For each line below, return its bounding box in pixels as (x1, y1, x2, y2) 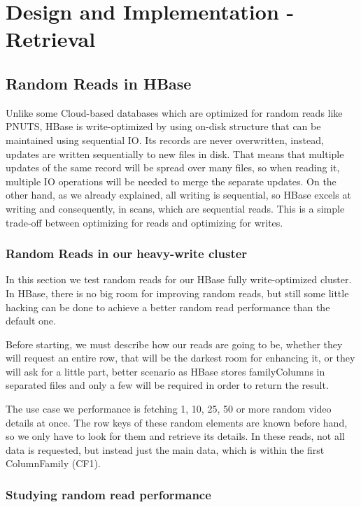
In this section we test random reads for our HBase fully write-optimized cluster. (6, 272, 352, 287)
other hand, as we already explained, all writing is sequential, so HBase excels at (6, 187, 351, 202)
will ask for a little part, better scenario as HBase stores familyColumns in (6, 364, 325, 378)
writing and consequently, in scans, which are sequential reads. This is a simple (6, 201, 345, 215)
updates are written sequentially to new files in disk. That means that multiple (6, 146, 344, 161)
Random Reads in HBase (6, 72, 192, 94)
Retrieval (6, 24, 96, 53)
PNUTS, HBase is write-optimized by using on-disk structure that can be (6, 119, 321, 134)
